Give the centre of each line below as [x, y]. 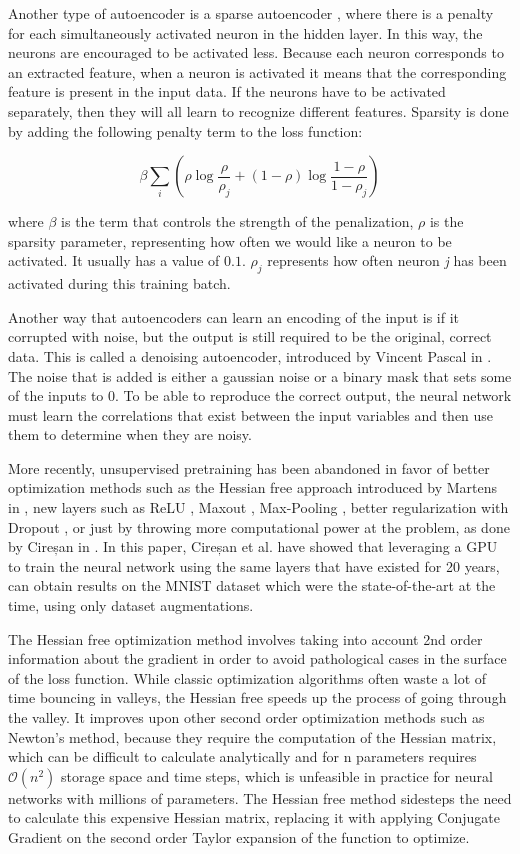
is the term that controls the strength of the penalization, [237, 221]
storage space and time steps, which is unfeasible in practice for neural [277, 775]
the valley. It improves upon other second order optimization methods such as [246, 717]
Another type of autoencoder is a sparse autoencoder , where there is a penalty [251, 13]
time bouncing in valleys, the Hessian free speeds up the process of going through [257, 697]
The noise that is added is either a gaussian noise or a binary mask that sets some [260, 375]
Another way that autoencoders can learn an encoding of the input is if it [234, 316]
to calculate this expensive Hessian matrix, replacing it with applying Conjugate [254, 817]
